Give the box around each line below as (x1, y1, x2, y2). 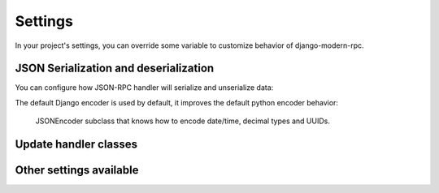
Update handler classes (15, 138, 138, 152)
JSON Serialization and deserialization (15, 62, 215, 75)
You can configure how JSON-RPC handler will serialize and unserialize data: (15, 83, 274, 92)
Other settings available (15, 163, 139, 178)
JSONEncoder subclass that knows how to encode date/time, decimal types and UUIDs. (35, 116, 331, 126)
